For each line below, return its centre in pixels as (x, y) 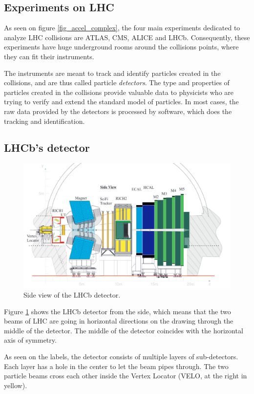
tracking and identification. (44, 121)
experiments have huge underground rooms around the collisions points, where (121, 47)
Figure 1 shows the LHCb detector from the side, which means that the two (117, 311)
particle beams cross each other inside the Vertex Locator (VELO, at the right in (126, 376)
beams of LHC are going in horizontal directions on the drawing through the (119, 321)
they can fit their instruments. (49, 56)
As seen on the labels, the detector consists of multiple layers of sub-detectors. (121, 356)
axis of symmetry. (30, 340)
